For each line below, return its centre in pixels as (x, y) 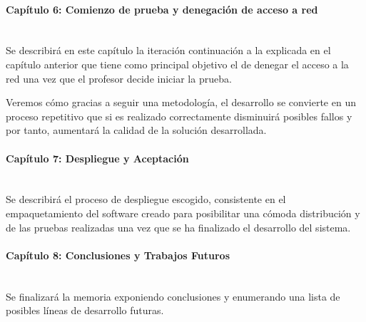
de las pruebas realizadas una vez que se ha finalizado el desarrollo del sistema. (178, 227)
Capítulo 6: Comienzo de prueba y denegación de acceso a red (162, 9)
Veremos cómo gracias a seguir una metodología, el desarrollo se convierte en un (181, 102)
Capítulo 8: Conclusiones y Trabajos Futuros (118, 255)
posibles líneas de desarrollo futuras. (85, 310)
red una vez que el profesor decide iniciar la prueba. (119, 78)
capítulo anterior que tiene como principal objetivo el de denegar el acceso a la (177, 64)
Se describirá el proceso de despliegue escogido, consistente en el (146, 199)
